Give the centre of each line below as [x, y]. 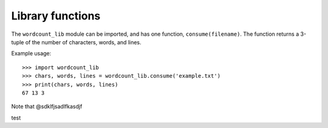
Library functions [56, 16]
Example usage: [31, 53]
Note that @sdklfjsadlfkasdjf [47, 107]
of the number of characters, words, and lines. [84, 42]
